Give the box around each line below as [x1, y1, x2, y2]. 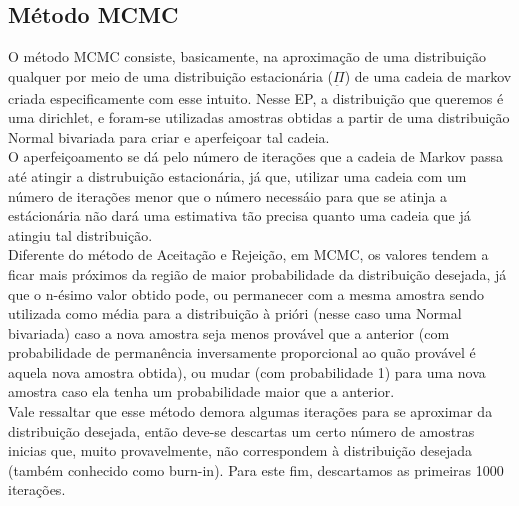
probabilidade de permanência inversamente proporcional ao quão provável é [8, 342, 476, 363]
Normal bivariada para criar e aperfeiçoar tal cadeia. [8, 126, 330, 147]
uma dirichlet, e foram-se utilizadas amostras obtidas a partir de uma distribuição [8, 107, 510, 128]
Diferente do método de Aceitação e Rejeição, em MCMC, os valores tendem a [8, 244, 489, 265]
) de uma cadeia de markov [344, 65, 512, 86]
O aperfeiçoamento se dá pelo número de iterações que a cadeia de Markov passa [8, 146, 504, 167]
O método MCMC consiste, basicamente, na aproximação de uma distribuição [8, 46, 486, 67]
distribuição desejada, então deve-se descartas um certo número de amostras [8, 420, 475, 441]
